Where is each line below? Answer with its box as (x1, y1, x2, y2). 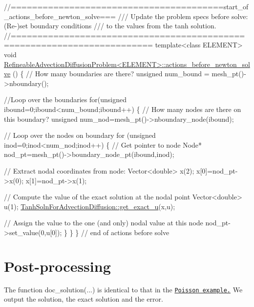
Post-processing (4, 256, 111, 276)
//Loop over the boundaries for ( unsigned (4, 94, 127, 105)
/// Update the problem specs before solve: (118, 11, 248, 21)
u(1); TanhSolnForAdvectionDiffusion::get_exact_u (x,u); (4, 201, 175, 211)
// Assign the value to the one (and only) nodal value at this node (4, 218, 203, 228)
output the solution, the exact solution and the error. (4, 294, 163, 304)
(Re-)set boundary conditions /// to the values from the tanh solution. (4, 21, 216, 31)
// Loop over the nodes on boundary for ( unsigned (4, 130, 156, 140)
